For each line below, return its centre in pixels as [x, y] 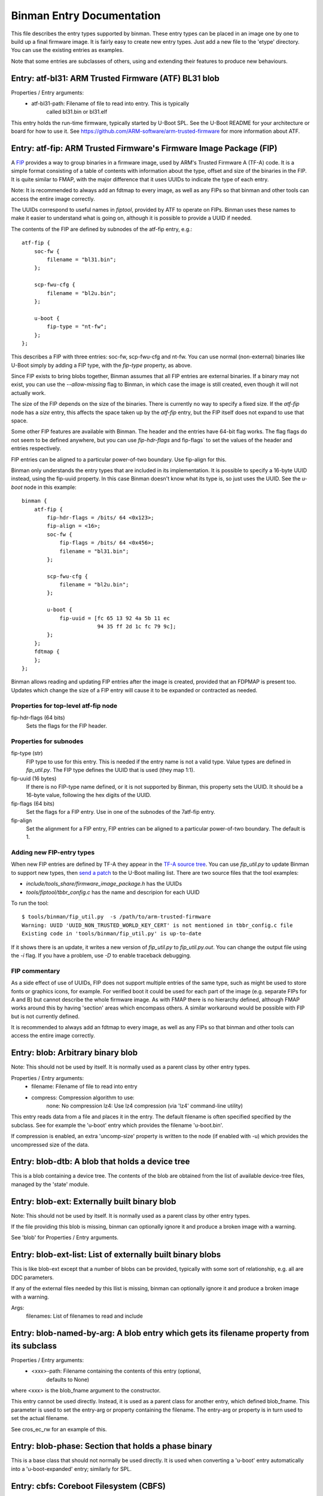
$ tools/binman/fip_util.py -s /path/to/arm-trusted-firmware [116, 917]
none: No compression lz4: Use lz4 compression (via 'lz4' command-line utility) [145, 1106]
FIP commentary [36, 971]
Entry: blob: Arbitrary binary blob [74, 1053]
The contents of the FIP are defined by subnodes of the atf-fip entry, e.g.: [102, 229]
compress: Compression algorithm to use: [83, 1097]
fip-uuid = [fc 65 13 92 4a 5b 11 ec [115, 618]
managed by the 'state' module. [50, 1184]
